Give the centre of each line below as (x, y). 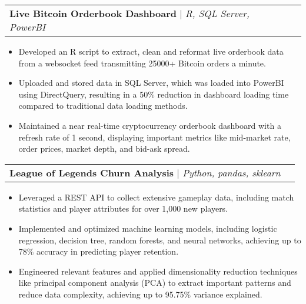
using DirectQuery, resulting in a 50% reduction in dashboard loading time (154, 94)
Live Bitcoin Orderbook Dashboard (93, 13)
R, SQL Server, (217, 13)
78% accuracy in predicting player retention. (99, 251)
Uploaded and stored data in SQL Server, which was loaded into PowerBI (151, 83)
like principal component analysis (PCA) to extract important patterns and (155, 283)
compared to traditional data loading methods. (103, 106)
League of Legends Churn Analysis (92, 172)
